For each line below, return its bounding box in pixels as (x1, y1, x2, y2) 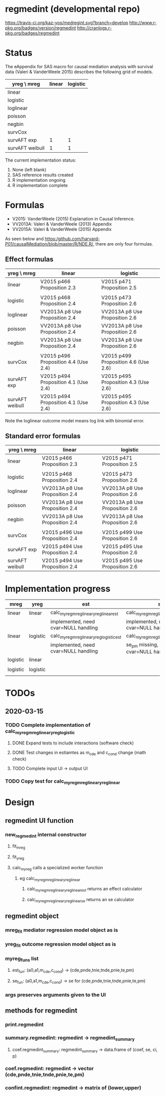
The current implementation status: (5, 157, 76, 163)
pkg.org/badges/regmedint (5, 30, 60, 36)
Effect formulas (5, 255, 54, 264)
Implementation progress (5, 583, 110, 594)
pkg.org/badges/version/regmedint (5, 25, 76, 30)
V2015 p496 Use (42, 529, 82, 536)
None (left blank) (12, 166, 47, 172)
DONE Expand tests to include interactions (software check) (12, 740, 134, 746)
